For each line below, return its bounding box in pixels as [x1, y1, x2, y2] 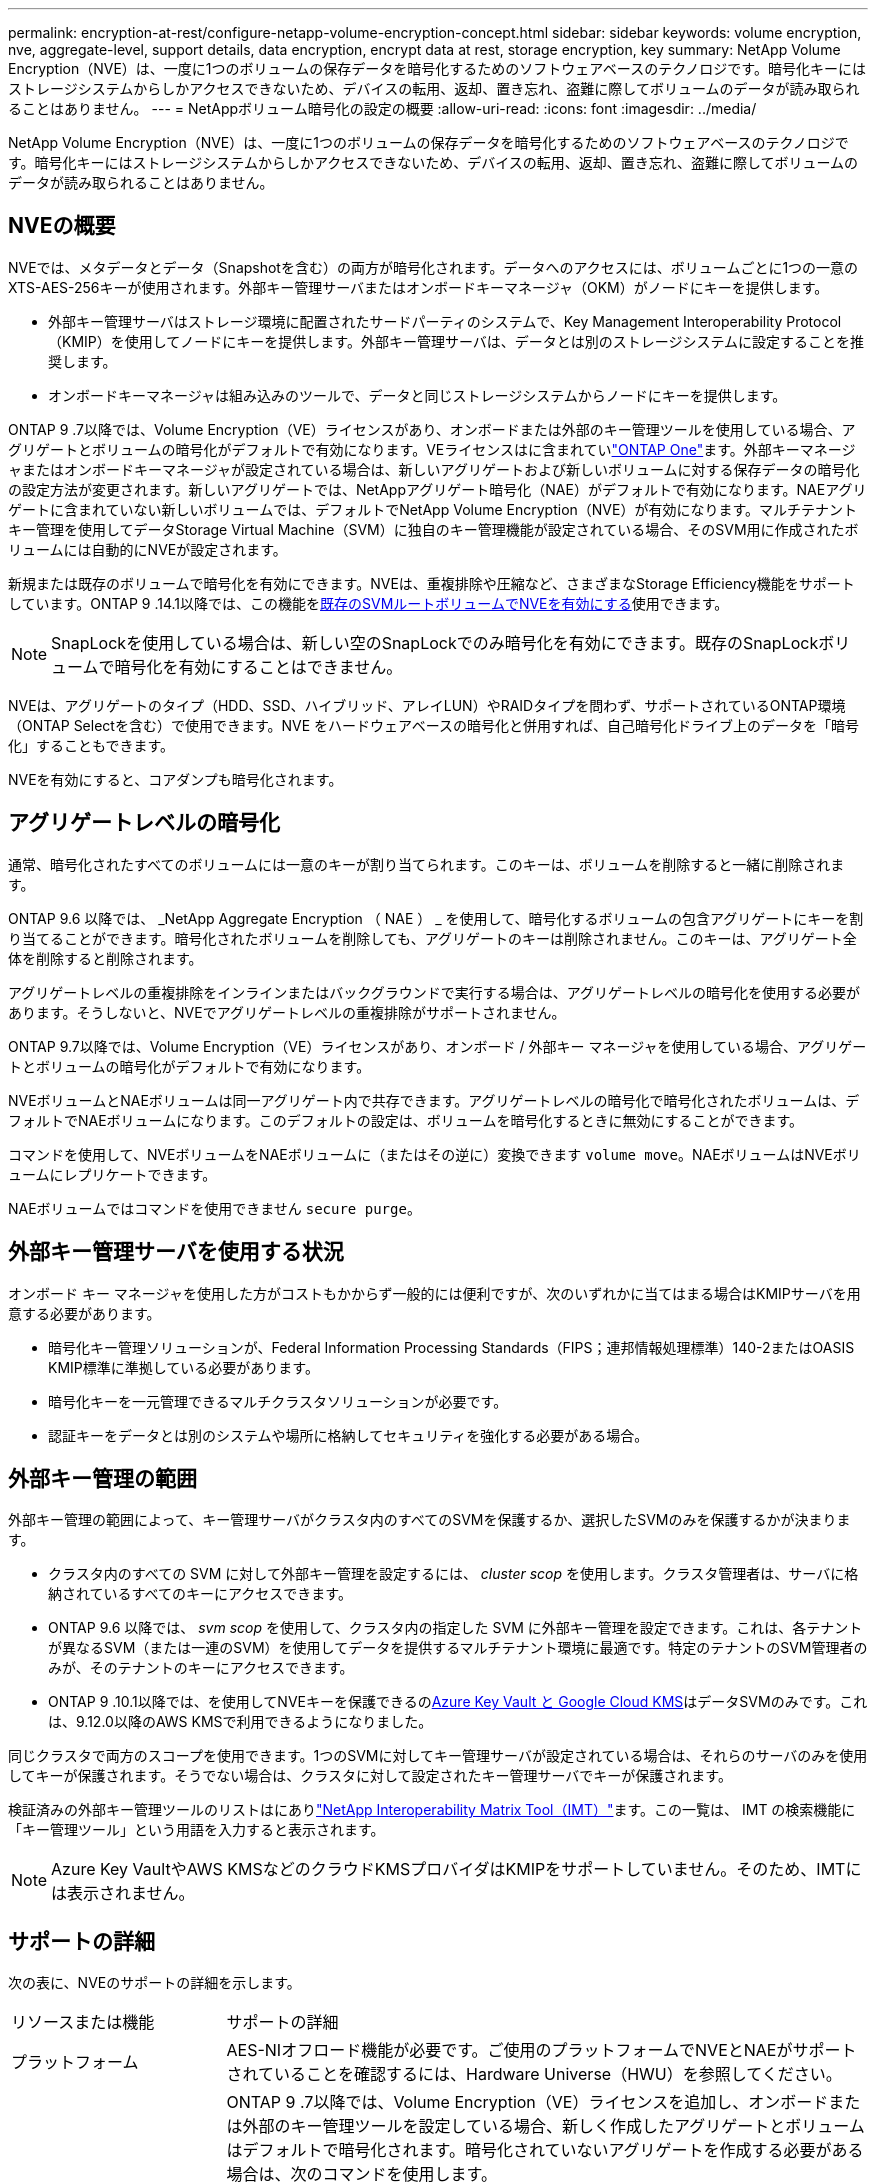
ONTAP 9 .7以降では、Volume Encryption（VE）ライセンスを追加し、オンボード [226, 2092, 829, 2113]
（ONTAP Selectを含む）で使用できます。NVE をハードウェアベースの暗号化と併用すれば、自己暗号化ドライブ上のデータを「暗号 [8, 716, 860, 734]
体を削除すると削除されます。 [8, 949, 203, 967]
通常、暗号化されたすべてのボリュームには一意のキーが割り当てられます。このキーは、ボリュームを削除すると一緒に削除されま [8, 855, 845, 873]
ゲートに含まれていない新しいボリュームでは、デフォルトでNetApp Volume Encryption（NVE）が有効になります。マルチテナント [8, 500, 858, 518]
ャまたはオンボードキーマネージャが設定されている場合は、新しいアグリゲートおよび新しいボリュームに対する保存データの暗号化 [8, 460, 860, 478]
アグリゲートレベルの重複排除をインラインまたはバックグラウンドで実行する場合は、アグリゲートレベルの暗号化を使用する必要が [8, 983, 861, 1001]
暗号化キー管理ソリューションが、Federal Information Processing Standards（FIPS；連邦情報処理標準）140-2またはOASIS [48, 1338, 855, 1356]
